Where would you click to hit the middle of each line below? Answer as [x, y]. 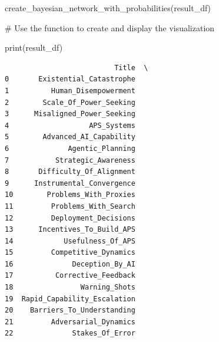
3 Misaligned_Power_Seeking [70, 114]
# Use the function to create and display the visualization [110, 27]
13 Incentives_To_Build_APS [70, 230]
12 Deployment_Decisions [70, 218]
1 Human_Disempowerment [70, 91]
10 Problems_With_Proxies [70, 195]
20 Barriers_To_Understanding [70, 310]
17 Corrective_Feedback [70, 276]
